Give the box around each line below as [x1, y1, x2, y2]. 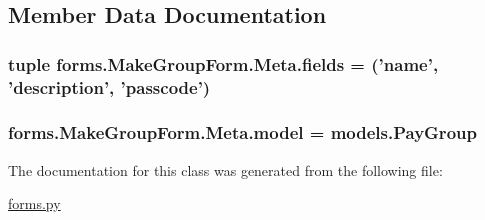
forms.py [8, 193, 61, 214]
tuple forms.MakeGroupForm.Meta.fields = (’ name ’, [8, 51, 439, 76]
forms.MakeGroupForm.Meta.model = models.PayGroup [8, 120, 477, 145]
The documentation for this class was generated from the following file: [8, 159, 443, 180]
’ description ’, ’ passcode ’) [8, 74, 211, 99]
